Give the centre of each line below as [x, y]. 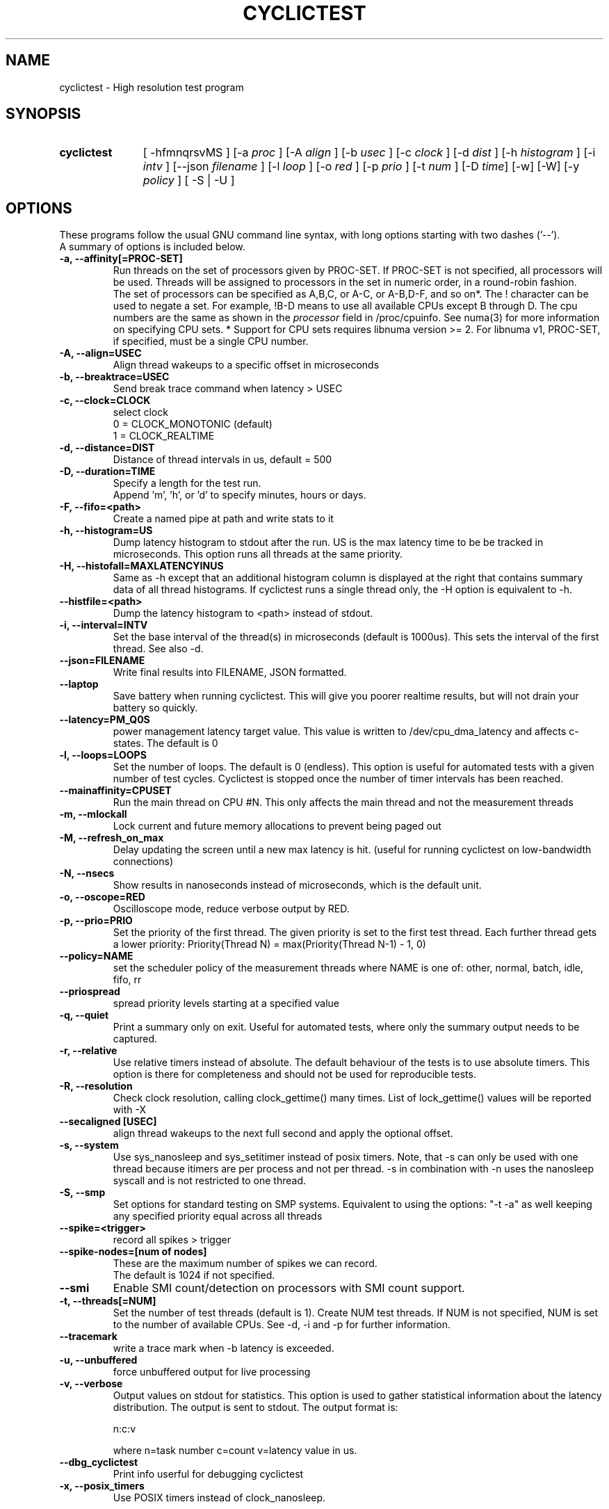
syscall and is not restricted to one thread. [209, 1181]
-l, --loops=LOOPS [103, 755]
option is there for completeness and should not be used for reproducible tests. [294, 1074]
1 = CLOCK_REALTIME [164, 436]
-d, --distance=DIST [107, 448]
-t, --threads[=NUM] [108, 1301]
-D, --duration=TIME [107, 471]
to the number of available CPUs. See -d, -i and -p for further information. [282, 1325]
